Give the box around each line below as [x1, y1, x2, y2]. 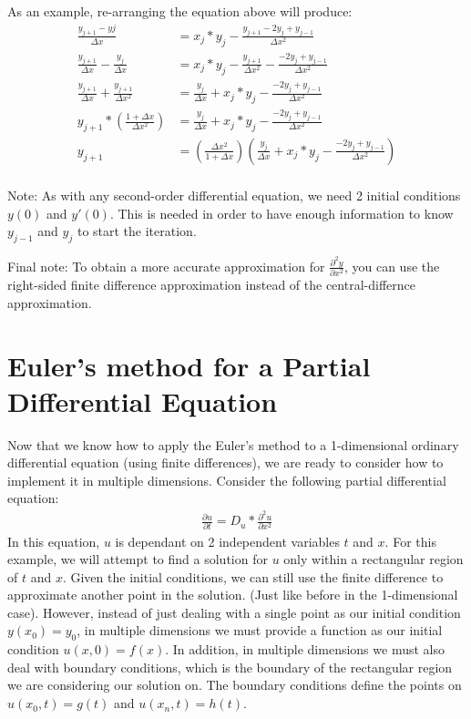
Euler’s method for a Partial [7, 346, 371, 384]
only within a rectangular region [283, 550, 464, 569]
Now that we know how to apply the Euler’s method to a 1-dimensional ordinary [7, 435, 459, 454]
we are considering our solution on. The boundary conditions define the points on [7, 675, 462, 694]
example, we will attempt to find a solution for [7, 550, 268, 569]
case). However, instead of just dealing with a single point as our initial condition [7, 602, 461, 621]
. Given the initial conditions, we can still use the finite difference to [62, 567, 444, 586]
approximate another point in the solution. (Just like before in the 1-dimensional [7, 585, 458, 604]
